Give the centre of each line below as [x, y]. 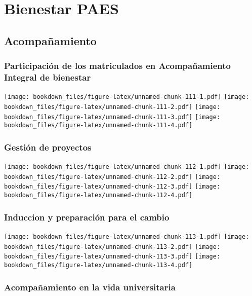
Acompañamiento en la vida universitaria [90, 287]
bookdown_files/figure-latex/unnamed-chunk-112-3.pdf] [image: [112, 187]
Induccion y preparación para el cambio [87, 217]
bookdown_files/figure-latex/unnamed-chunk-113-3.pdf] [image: [112, 257]
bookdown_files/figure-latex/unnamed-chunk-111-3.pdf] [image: [112, 117]
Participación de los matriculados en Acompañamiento [117, 66]
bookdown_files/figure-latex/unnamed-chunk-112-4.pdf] [98, 195]
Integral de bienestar [48, 77]
